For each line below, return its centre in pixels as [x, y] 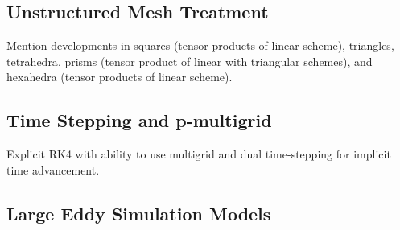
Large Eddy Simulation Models [139, 213]
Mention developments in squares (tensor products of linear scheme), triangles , [200, 45]
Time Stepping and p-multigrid [139, 120]
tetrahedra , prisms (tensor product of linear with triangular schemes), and [190, 61]
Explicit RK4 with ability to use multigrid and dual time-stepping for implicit [199, 154]
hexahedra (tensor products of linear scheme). [120, 77]
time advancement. [53, 169]
